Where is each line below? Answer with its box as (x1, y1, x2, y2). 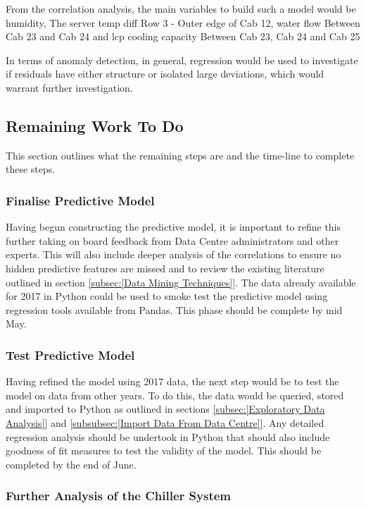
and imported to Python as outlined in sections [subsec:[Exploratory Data (6, 401, 325, 416)
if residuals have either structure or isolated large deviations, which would (6, 66, 324, 81)
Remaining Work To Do (6, 114, 184, 136)
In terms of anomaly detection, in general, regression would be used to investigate (6, 52, 358, 67)
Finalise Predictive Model (6, 191, 155, 209)
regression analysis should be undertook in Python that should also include (6, 429, 330, 444)
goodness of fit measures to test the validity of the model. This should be (6, 443, 322, 458)
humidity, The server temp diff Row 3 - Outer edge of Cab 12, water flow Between (6, 15, 360, 30)
